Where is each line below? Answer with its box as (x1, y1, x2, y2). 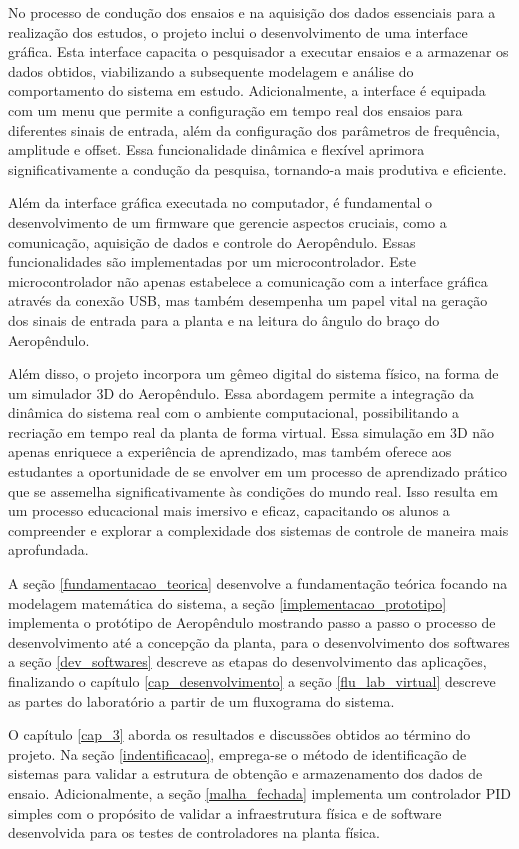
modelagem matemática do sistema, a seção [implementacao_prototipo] (8, 592, 447, 613)
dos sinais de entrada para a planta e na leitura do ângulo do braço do (8, 309, 440, 330)
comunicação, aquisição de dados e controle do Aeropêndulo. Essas (8, 231, 416, 252)
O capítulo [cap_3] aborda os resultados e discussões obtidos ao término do (8, 724, 471, 745)
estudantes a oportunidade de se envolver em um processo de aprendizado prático (8, 461, 508, 482)
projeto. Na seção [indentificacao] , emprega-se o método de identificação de (8, 743, 467, 764)
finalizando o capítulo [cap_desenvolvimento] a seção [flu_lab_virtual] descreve (8, 671, 496, 691)
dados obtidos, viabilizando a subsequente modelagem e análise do (8, 60, 414, 81)
